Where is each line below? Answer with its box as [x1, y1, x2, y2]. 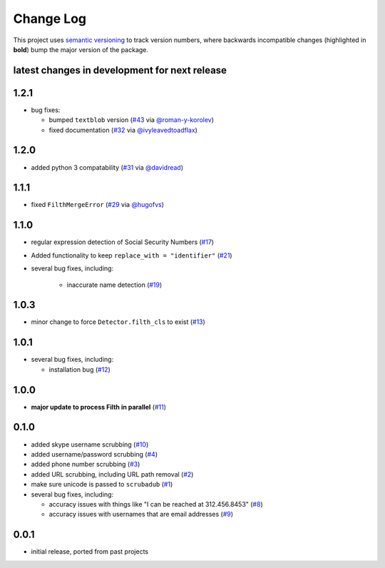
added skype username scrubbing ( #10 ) [31, 440, 149, 449]
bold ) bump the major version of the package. [13, 45, 149, 54]
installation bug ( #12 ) [48, 365, 111, 374]
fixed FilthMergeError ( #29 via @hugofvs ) [31, 201, 164, 209]
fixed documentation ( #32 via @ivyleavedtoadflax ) [48, 126, 197, 134]
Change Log [13, 11, 87, 26]
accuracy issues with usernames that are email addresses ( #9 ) [48, 510, 234, 519]
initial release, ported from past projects [31, 547, 149, 556]
